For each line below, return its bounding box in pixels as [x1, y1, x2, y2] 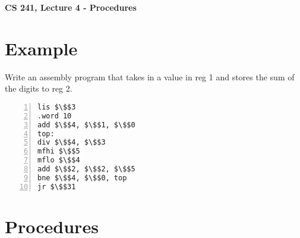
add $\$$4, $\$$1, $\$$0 [37, 120, 135, 129]
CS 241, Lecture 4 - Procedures [5, 1, 137, 13]
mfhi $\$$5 [37, 147, 80, 156]
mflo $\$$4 [37, 156, 80, 165]
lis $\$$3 [37, 102, 76, 111]
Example [5, 36, 78, 60]
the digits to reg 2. [5, 82, 72, 95]
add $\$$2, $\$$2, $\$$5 [37, 165, 135, 174]
